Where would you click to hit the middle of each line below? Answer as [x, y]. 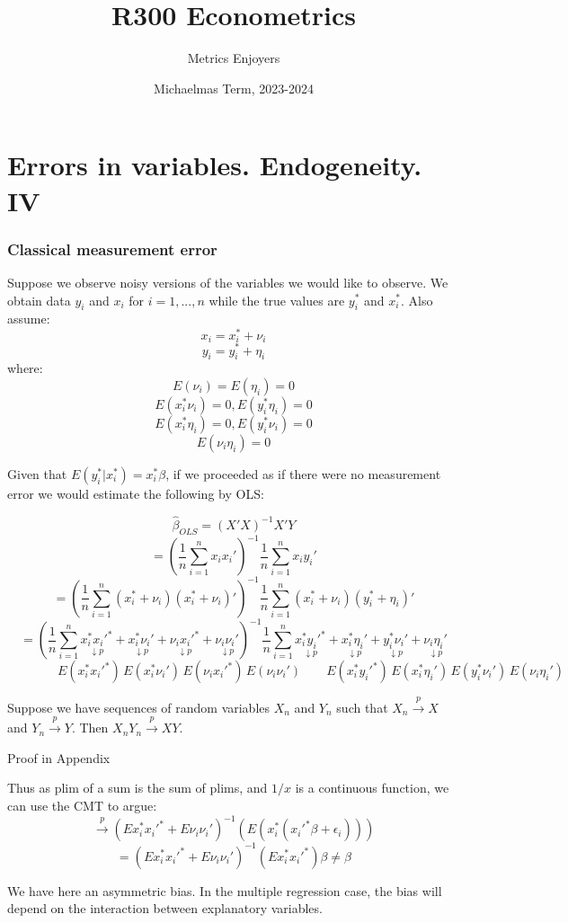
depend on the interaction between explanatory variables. [165, 908]
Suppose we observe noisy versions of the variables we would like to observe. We [228, 282]
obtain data [39, 300]
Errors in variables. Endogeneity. [215, 165]
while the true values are [277, 300]
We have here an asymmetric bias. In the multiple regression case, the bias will [225, 890]
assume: [29, 319]
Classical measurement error [112, 248]
